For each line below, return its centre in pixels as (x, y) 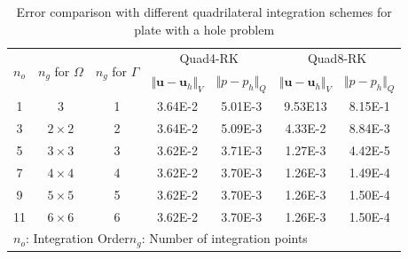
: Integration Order (77, 238)
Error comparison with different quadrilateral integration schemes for (204, 12)
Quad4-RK (209, 58)
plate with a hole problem (204, 29)
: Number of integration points (224, 238)
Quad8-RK (337, 58)
